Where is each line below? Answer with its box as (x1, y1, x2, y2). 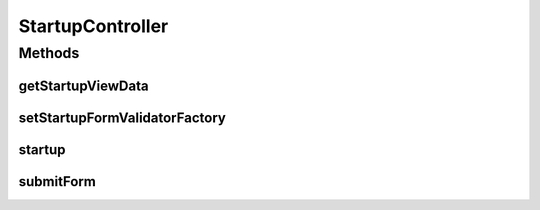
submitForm (18, 173, 97, 190)
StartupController (18, 15, 169, 37)
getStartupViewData (18, 77, 149, 94)
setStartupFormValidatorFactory (18, 109, 227, 126)
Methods (18, 44, 80, 62)
